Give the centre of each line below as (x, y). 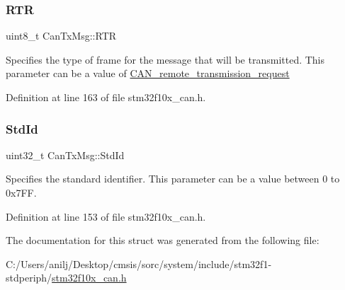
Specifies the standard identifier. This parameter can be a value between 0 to (173, 179)
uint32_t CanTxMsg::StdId (65, 155)
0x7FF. (21, 192)
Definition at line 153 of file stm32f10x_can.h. (106, 216)
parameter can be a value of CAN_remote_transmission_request (148, 73)
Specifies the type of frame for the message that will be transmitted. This (165, 59)
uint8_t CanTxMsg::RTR (61, 36)
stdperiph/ (29, 278)
